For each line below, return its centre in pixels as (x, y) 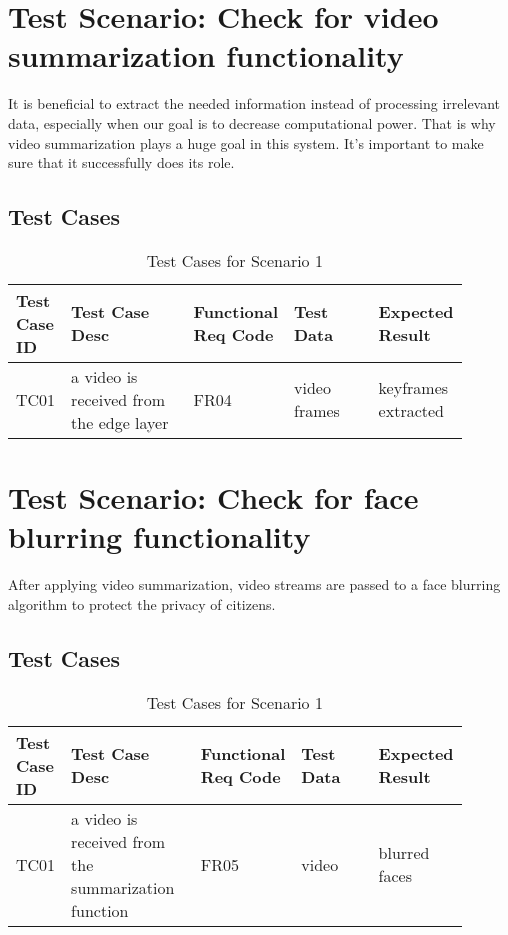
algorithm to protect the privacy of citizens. (142, 603)
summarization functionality (206, 55)
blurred (404, 853)
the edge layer (120, 422)
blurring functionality (159, 536)
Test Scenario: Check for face (213, 497)
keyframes (413, 388)
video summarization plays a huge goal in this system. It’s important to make (246, 142)
